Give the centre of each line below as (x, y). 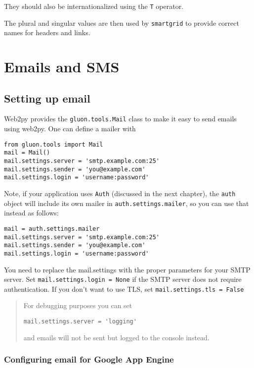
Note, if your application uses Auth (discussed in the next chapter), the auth (120, 193)
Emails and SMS (62, 67)
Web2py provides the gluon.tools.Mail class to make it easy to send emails (120, 119)
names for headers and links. (47, 32)
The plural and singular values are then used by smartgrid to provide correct (122, 23)
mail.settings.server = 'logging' (80, 322)
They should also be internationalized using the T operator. (94, 6)
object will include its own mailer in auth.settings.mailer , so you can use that (127, 203)
